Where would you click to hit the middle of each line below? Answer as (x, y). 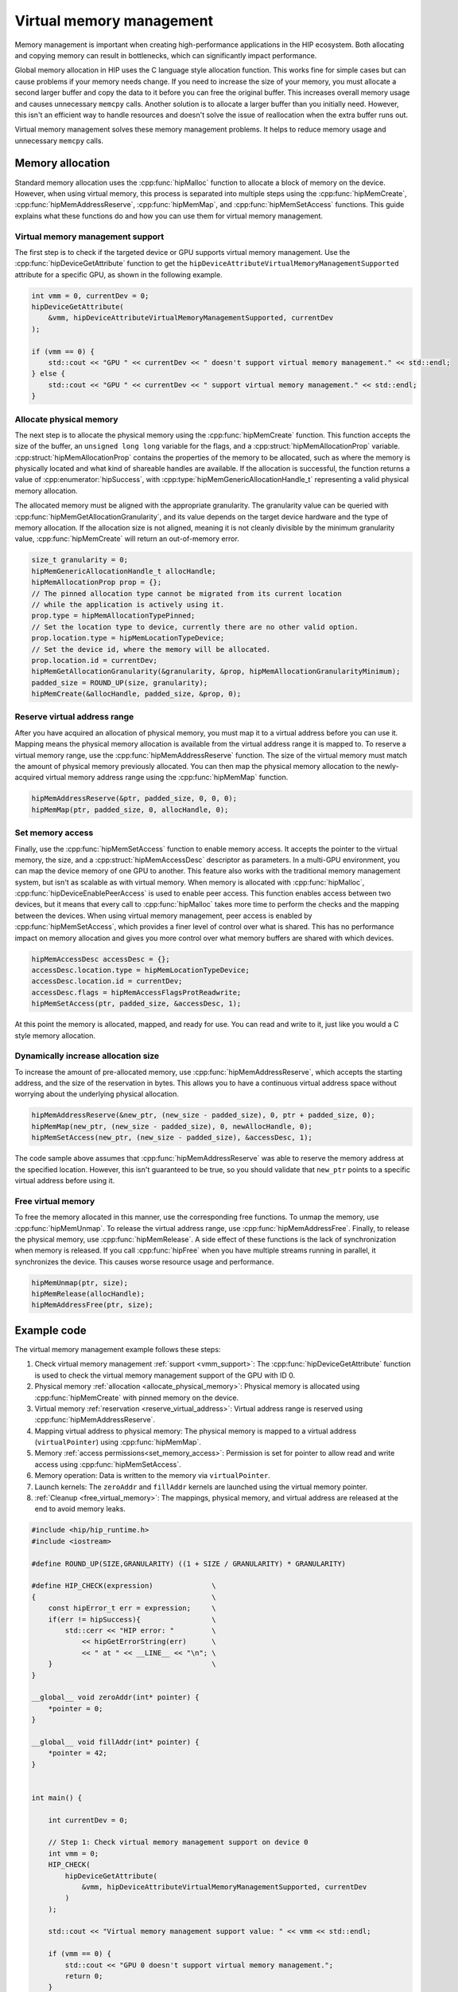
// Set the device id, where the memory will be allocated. (151, 649)
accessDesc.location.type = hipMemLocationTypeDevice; (140, 970)
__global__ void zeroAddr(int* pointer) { (115, 1698)
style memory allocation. (55, 1035)
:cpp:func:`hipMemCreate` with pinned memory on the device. (136, 1398)
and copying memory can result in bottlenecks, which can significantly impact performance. (166, 55)
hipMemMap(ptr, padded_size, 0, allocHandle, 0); (130, 810)
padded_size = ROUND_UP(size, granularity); (120, 682)
